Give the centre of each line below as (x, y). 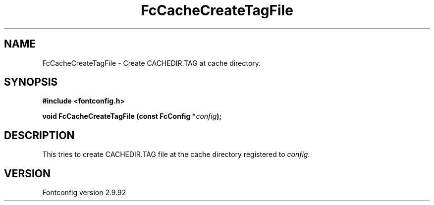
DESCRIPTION (39, 135)
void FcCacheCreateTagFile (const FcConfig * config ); (132, 116)
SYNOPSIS (31, 82)
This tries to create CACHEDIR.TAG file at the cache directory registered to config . (176, 154)
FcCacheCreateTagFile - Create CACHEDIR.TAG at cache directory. (152, 63)
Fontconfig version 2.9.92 (84, 193)
